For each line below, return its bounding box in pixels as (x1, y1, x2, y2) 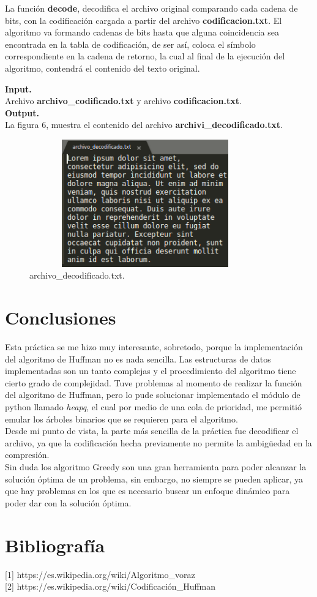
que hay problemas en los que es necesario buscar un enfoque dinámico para (5, 484, 290, 497)
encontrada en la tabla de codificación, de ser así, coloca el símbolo (5, 37, 256, 50)
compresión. (5, 448, 50, 461)
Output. (5, 106, 39, 119)
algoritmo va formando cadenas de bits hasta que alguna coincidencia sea (5, 26, 279, 39)
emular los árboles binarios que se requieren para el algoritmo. (5, 412, 238, 425)
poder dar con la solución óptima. (5, 496, 132, 509)
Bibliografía (5, 532, 105, 557)
